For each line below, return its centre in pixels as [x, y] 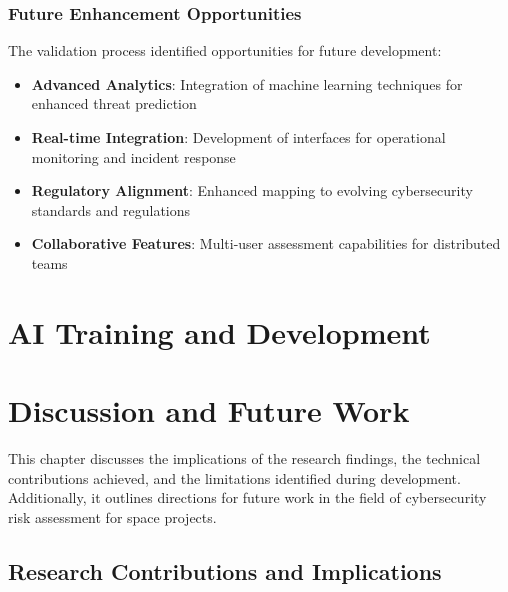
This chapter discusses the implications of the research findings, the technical [244, 458]
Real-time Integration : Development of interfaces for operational [238, 137]
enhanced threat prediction [114, 103]
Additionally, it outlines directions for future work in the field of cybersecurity [247, 497]
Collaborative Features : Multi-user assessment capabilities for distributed [266, 243]
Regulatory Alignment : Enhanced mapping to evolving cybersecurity [252, 190]
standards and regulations [111, 209]
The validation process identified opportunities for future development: [225, 50]
